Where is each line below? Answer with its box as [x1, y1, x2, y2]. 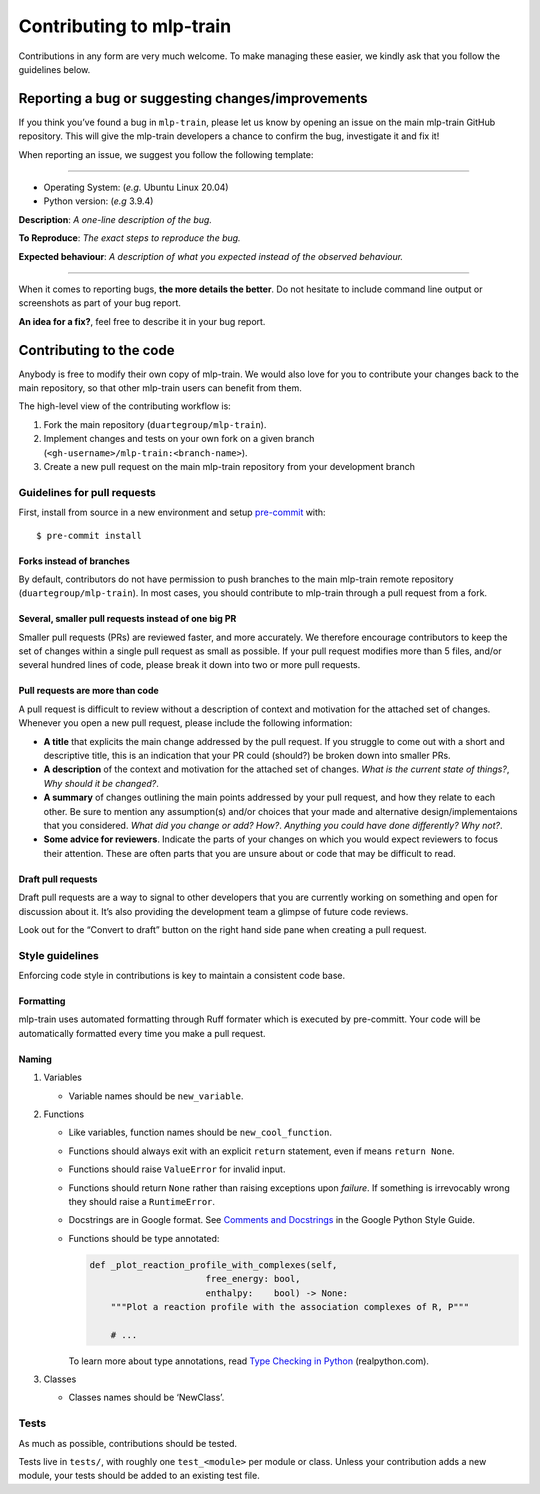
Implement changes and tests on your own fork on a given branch [43, 433, 315, 445]
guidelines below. [18, 63, 91, 75]
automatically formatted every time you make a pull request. [18, 1027, 266, 1039]
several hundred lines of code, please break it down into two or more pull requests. [18, 659, 361, 671]
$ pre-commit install [36, 530, 142, 541]
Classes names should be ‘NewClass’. [68, 1391, 225, 1404]
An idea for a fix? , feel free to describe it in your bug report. [18, 315, 266, 327]
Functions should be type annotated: [68, 1232, 220, 1244]
